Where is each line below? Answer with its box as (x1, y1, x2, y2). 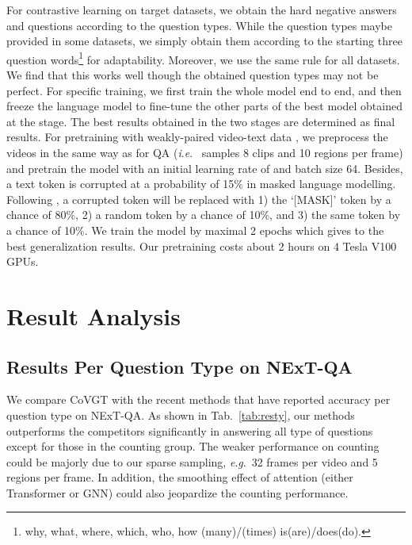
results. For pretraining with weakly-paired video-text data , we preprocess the (6, 129, 388, 145)
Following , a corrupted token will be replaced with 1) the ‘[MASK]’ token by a (6, 190, 391, 207)
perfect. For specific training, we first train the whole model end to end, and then (6, 82, 402, 98)
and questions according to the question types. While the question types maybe (6, 17, 393, 33)
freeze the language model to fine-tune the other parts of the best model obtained (6, 98, 402, 114)
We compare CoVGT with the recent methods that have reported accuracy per (6, 391, 391, 408)
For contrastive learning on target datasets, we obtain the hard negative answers (6, 2, 397, 17)
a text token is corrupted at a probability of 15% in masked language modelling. (6, 175, 396, 192)
